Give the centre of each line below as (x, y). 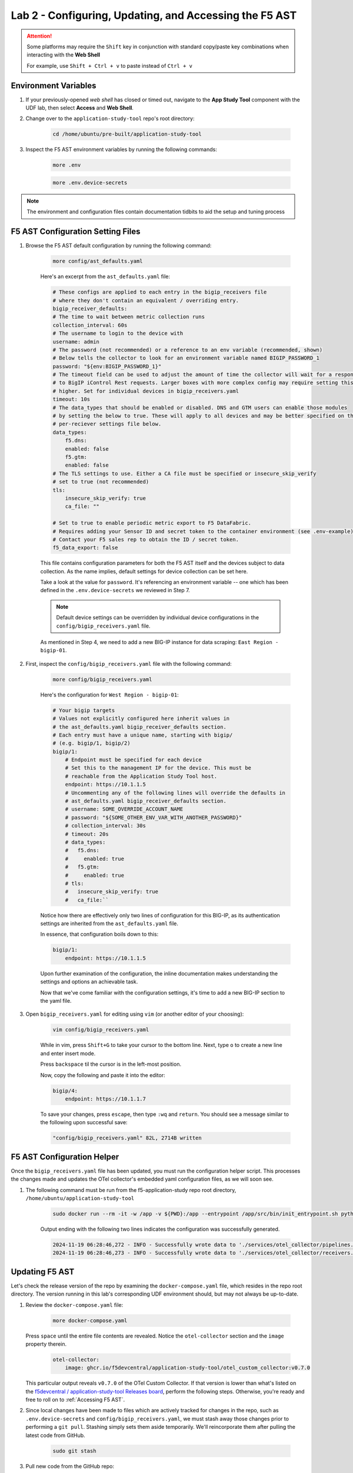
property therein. (46, 1344)
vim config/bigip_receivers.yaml (101, 1030)
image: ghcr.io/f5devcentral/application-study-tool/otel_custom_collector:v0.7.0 (188, 1368)
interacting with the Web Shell (63, 55)
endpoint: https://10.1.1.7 (106, 1099)
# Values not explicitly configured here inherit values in (141, 719)
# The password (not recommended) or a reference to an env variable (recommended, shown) (188, 350)
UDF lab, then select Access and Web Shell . (79, 108)
